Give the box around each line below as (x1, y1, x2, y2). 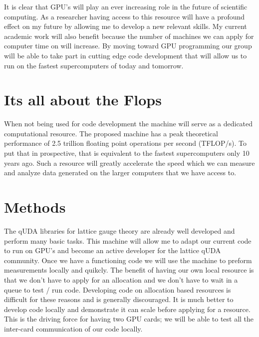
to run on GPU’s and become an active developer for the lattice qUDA (4, 245, 221, 256)
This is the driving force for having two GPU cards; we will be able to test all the (4, 314, 254, 324)
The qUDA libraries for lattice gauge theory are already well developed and (4, 225, 235, 236)
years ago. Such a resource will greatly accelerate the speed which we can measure (4, 157, 255, 168)
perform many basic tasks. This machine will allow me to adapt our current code (4, 235, 252, 246)
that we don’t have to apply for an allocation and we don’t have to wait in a (4, 274, 238, 285)
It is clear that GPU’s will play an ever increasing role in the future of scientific (4, 1, 248, 11)
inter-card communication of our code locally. (4, 323, 143, 334)
